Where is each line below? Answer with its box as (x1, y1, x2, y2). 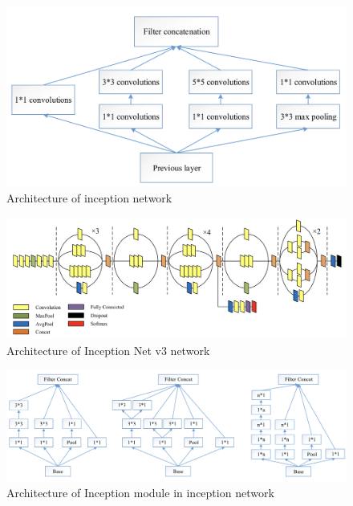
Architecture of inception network (6, 190, 172, 206)
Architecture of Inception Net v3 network (6, 341, 210, 358)
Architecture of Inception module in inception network (6, 484, 274, 501)
